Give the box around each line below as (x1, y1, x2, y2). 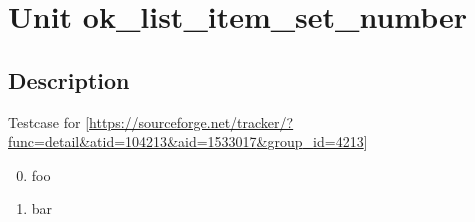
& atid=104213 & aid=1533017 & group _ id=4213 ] (79, 131, 368, 152)
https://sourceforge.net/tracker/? (89, 111, 294, 132)
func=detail (8, 131, 80, 152)
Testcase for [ (8, 111, 90, 132)
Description (8, 64, 130, 95)
